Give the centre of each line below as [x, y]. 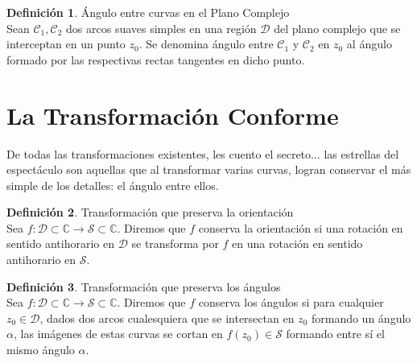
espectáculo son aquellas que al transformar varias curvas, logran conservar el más [209, 169]
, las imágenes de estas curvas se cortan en [118, 334]
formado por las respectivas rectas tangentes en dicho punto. [156, 59]
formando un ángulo [361, 318]
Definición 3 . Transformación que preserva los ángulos [144, 286]
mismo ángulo [41, 350]
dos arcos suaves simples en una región [161, 28]
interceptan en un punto [66, 44]
